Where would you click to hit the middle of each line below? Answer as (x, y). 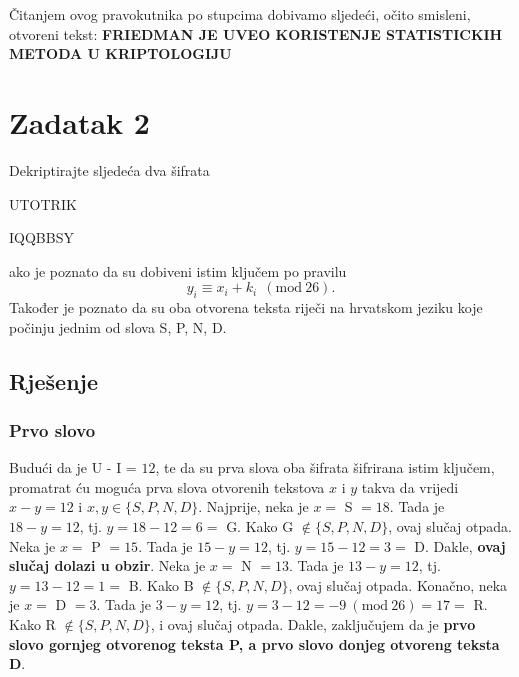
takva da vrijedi (410, 486)
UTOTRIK (43, 203)
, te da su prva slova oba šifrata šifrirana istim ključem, (325, 467)
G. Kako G (260, 526)
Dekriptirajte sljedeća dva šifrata (109, 169)
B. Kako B (161, 584)
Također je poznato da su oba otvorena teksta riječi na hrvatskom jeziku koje (246, 307)
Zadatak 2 (79, 121)
